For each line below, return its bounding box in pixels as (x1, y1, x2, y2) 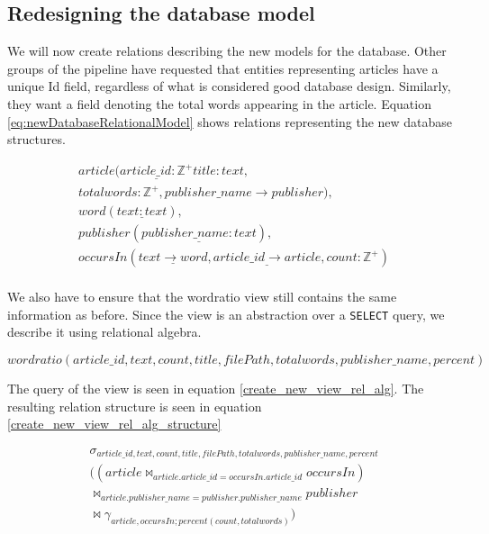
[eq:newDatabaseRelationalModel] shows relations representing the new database (7, 112, 453, 131)
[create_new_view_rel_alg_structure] (7, 414, 222, 433)
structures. (7, 130, 66, 149)
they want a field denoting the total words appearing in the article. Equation (7, 94, 431, 113)
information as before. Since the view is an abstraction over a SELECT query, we (7, 304, 445, 323)
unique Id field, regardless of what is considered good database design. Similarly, (7, 77, 451, 95)
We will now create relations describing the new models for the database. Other (7, 41, 447, 60)
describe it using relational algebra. (7, 322, 202, 341)
